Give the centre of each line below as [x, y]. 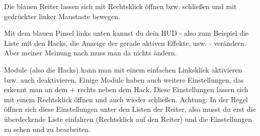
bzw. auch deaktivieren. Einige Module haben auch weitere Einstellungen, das [124, 79]
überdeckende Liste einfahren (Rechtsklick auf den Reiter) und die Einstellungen [128, 119]
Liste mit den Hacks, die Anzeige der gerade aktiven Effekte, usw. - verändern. [125, 43]
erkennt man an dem [36, 89]
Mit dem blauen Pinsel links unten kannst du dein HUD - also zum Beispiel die [126, 33]
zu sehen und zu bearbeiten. [48, 129]
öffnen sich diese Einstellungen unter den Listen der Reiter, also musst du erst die [130, 109]
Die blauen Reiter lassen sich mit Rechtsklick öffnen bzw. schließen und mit [120, 6]
